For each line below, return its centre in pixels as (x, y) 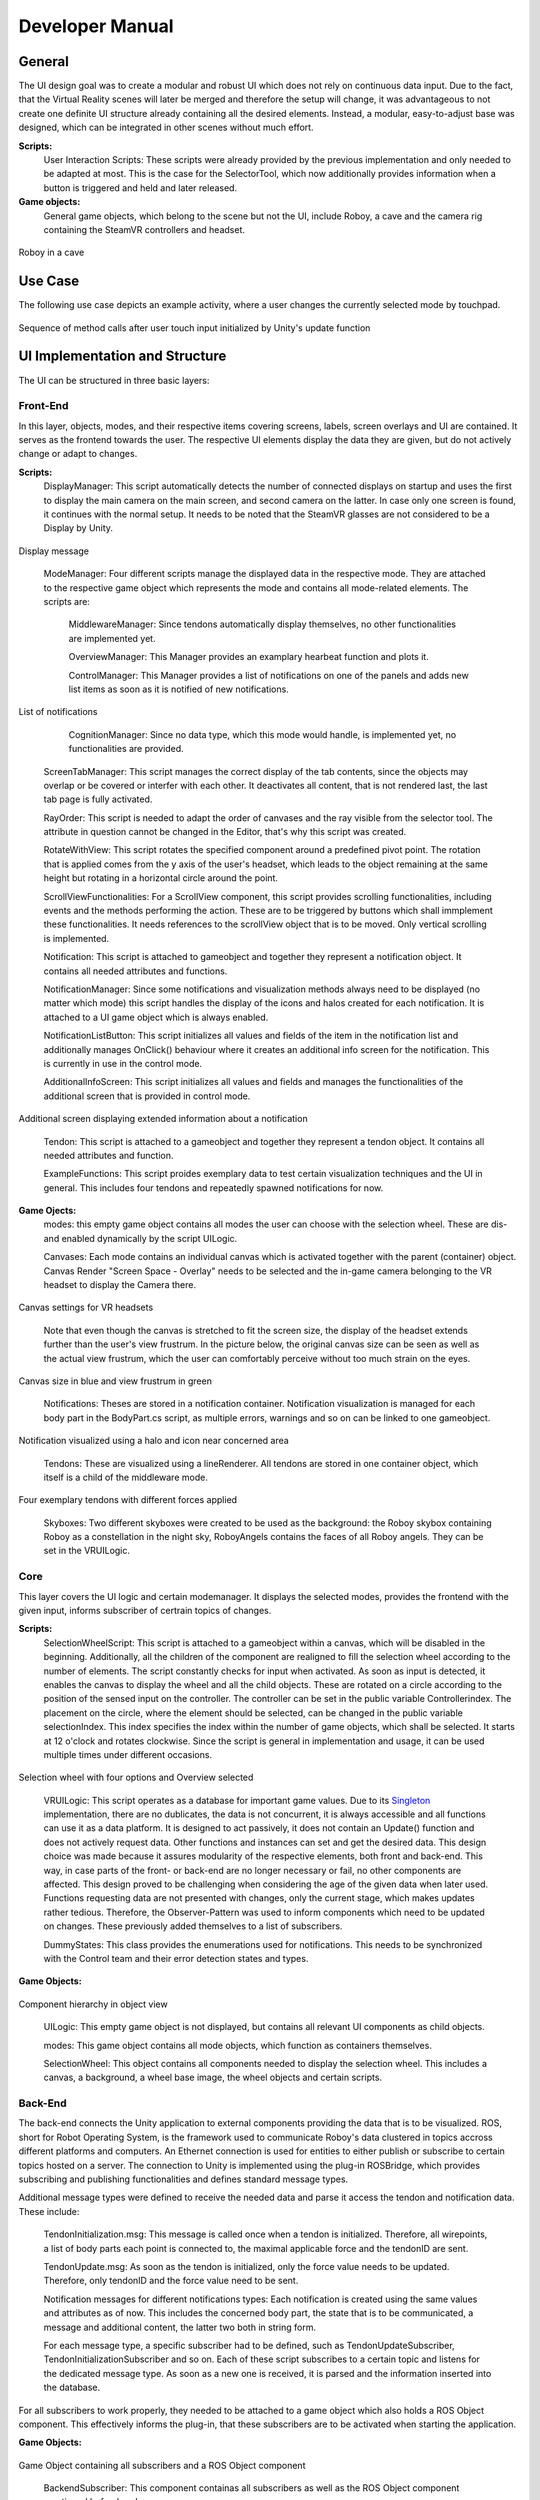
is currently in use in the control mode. (123, 1063)
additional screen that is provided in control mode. (147, 1096)
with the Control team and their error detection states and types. (176, 1958)
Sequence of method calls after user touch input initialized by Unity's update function (194, 327)
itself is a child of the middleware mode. (126, 1477)
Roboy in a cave (51, 252)
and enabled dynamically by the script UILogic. (140, 1238)
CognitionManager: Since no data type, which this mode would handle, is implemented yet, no (262, 734)
